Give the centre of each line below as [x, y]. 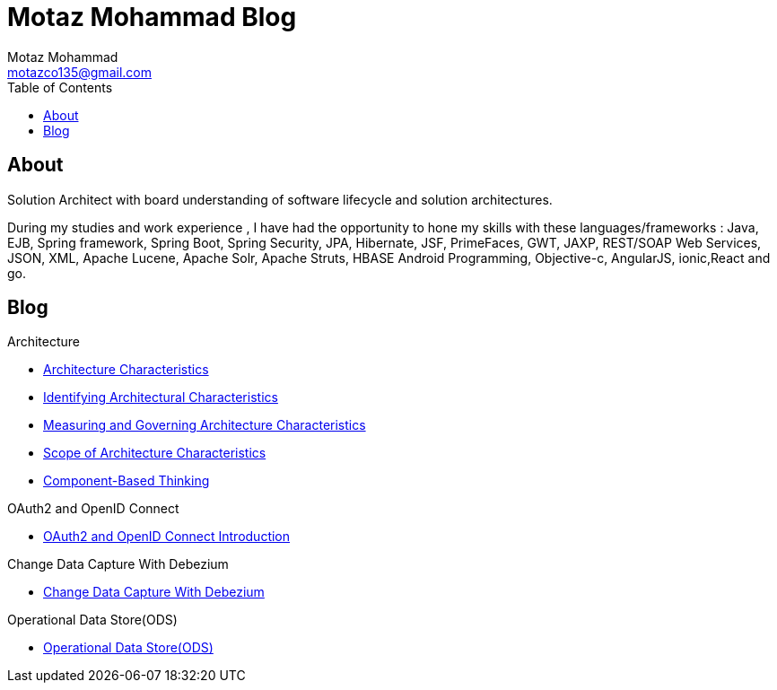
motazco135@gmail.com [79, 72]
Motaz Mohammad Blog [152, 17]
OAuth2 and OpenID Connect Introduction [167, 537]
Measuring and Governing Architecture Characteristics [205, 425]
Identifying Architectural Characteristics [161, 397]
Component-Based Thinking [127, 481]
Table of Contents [60, 87]
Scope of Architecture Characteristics [155, 453]
